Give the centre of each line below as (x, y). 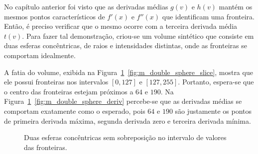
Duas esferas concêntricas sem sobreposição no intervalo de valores (125, 137)
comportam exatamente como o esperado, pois (75, 111)
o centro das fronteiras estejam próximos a (69, 91)
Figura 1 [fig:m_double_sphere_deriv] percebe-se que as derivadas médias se (123, 101)
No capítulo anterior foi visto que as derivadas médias (86, 6)
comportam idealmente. (40, 55)
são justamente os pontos (213, 111)
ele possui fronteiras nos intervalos (56, 82)
